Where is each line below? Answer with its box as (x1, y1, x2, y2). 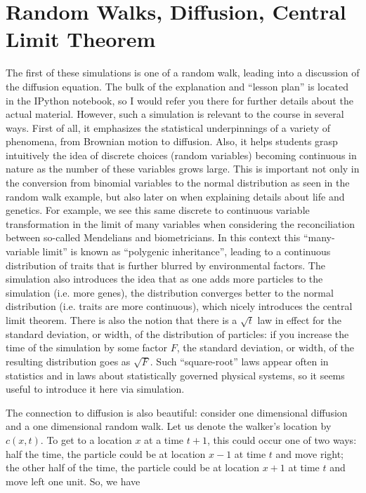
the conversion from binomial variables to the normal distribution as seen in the (6, 175, 350, 190)
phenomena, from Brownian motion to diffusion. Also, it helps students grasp (6, 134, 338, 149)
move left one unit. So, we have (6, 473, 140, 488)
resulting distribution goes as (6, 353, 131, 368)
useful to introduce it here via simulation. (6, 381, 185, 396)
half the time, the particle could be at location (6, 446, 206, 461)
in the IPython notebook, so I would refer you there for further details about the (6, 93, 353, 107)
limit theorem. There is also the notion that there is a (6, 313, 237, 327)
